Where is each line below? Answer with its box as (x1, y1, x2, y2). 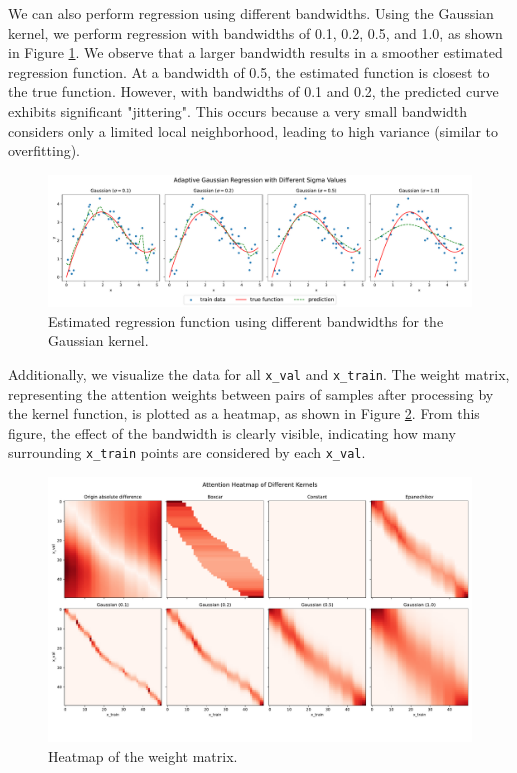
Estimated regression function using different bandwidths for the (48, 310, 444, 331)
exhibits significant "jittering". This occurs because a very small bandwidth (8, 100, 468, 121)
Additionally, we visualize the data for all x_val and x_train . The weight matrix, (8, 364, 510, 385)
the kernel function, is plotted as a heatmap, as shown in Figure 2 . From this (8, 403, 480, 424)
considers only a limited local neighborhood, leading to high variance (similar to (8, 120, 499, 141)
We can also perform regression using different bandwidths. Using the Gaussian (8, 3, 494, 23)
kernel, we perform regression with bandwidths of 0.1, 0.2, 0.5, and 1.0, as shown (8, 22, 503, 43)
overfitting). (8, 140, 81, 161)
